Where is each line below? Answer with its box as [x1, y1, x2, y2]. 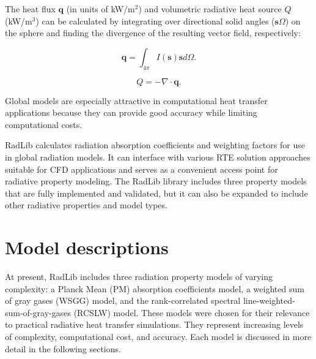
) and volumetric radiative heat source [138, 2, 282, 15]
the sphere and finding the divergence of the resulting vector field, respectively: [5, 26, 301, 39]
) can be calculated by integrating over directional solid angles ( [35, 14, 275, 27]
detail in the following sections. [5, 342, 121, 355]
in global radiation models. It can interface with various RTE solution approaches [5, 150, 310, 163]
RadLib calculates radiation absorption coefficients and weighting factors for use [5, 138, 305, 151]
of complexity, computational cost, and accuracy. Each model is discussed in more [5, 330, 312, 343]
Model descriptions [5, 235, 169, 260]
